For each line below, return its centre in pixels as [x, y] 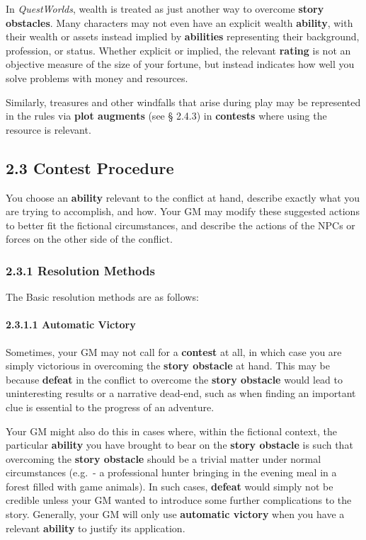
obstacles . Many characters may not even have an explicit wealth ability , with [179, 22]
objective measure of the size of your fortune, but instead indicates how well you [180, 64]
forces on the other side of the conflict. [89, 239]
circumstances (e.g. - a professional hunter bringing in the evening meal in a [171, 472]
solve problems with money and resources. [97, 77]
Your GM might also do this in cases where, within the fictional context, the [171, 431]
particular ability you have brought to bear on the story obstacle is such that [179, 445]
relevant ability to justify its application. [96, 528]
